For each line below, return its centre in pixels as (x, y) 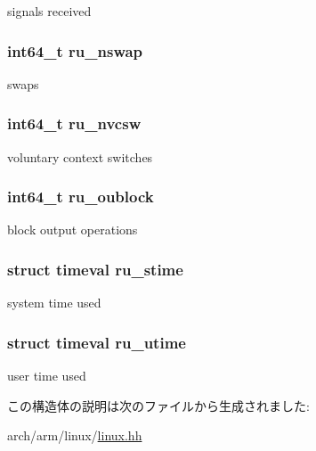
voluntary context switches (80, 156)
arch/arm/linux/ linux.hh (75, 435)
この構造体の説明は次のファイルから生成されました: (158, 405)
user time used (47, 376)
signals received (49, 11)
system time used (54, 303)
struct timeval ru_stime (95, 269)
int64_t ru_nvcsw (74, 123)
